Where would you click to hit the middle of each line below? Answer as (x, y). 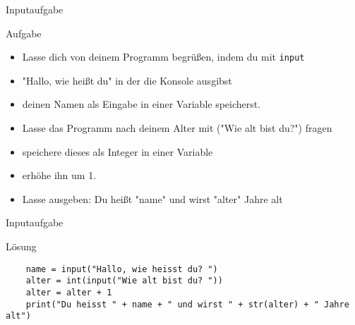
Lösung (21, 246)
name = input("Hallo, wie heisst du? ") (122, 269)
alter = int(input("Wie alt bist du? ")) (124, 281)
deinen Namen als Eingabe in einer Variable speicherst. (142, 104)
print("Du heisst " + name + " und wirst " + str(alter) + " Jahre (187, 304)
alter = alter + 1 (69, 292)
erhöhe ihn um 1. (59, 175)
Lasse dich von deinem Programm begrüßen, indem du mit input (163, 57)
